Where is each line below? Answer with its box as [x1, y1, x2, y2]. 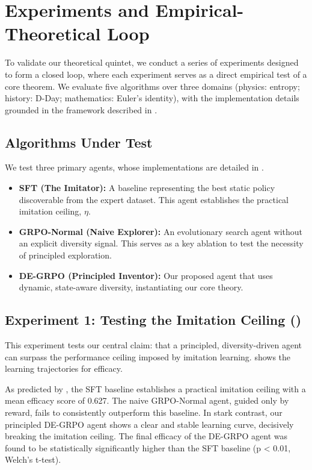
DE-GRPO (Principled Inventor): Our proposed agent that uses [19, 269, 273, 281]
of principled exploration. [19, 249, 112, 262]
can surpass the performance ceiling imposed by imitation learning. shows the [5, 350, 291, 363]
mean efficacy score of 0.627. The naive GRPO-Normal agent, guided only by [5, 394, 289, 407]
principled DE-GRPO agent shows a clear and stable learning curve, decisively [5, 418, 294, 430]
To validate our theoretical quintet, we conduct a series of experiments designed [5, 56, 299, 69]
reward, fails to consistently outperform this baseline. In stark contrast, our [5, 406, 283, 418]
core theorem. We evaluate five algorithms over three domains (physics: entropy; [5, 80, 300, 92]
